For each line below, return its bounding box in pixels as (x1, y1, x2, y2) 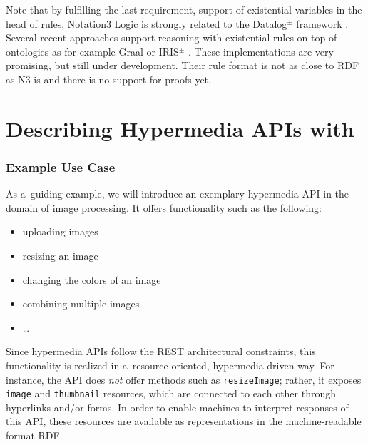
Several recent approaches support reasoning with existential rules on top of (6, 30, 337, 45)
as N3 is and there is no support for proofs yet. (6, 71, 211, 86)
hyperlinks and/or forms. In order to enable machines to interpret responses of (6, 399, 349, 414)
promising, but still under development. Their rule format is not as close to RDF (6, 58, 359, 73)
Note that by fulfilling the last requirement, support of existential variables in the (6, 2, 362, 16)
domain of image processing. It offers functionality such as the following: (6, 200, 322, 215)
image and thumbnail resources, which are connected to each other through (6, 386, 337, 401)
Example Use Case (6, 158, 116, 175)
